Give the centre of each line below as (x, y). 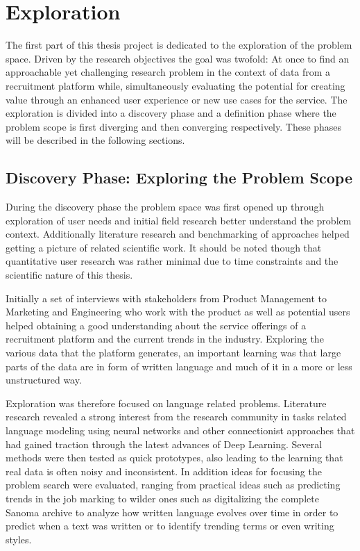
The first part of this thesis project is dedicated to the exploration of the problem (179, 45)
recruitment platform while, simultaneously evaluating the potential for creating (175, 85)
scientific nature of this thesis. (69, 275)
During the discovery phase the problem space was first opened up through (165, 207)
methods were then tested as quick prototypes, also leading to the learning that (174, 458)
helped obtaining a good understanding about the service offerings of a (156, 325)
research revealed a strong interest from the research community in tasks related (176, 417)
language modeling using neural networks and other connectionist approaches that (180, 430)
